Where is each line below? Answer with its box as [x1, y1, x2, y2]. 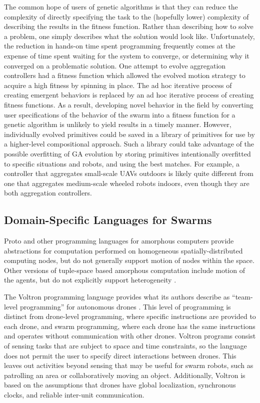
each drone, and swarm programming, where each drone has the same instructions [4, 320, 255, 331]
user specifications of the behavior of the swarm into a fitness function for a [4, 109, 235, 119]
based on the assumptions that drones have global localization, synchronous [4, 379, 236, 390]
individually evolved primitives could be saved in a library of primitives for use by [4, 128, 255, 139]
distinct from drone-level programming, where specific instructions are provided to [4, 311, 256, 321]
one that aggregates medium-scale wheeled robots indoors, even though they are [4, 177, 249, 188]
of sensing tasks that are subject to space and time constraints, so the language [4, 340, 247, 351]
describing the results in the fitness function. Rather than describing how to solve [4, 21, 253, 31]
